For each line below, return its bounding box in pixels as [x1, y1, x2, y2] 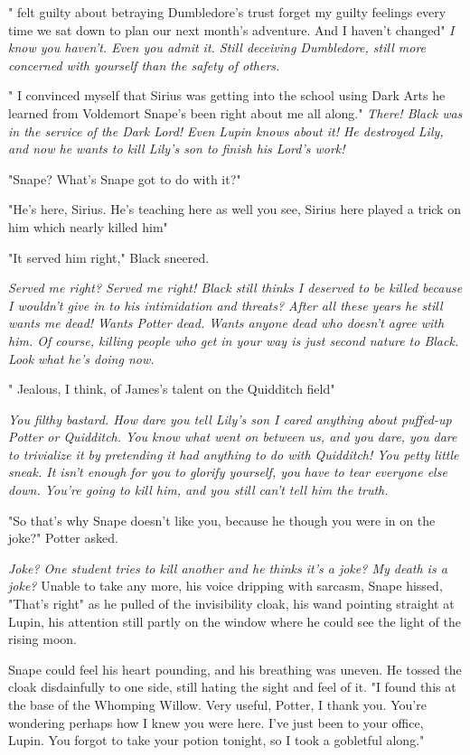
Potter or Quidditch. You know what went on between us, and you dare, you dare [8, 427, 457, 446]
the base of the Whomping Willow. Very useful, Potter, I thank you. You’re [8, 695, 427, 713]
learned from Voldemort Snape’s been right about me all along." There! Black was [8, 103, 463, 122]
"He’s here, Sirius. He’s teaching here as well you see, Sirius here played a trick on [8, 200, 461, 219]
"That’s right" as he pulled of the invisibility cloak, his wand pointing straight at [8, 594, 455, 613]
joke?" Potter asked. [8, 528, 118, 547]
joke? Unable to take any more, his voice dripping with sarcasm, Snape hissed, [8, 576, 443, 595]
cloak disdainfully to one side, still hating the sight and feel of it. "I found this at [8, 677, 456, 696]
